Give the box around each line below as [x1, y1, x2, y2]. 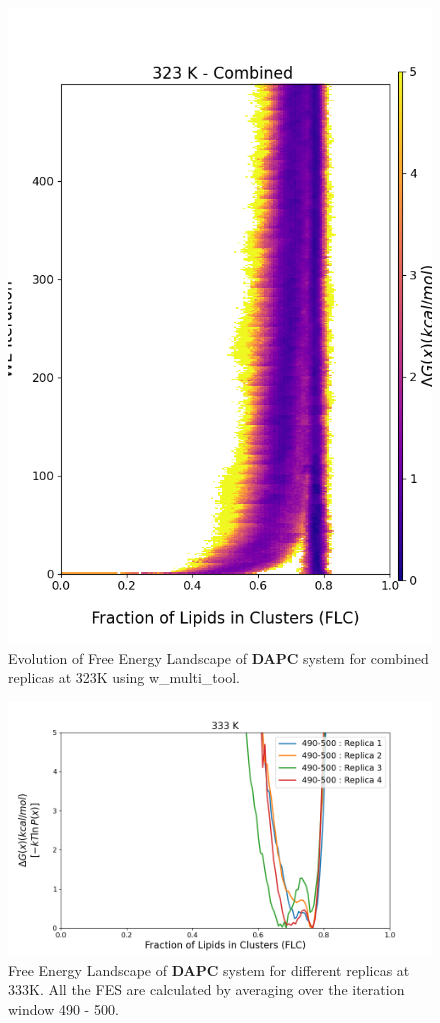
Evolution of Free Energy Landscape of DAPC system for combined [8, 647, 429, 668]
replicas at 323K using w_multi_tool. [8, 667, 240, 688]
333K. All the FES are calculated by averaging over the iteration [8, 979, 405, 1000]
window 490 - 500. [8, 998, 119, 1019]
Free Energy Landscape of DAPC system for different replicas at [8, 959, 410, 980]
